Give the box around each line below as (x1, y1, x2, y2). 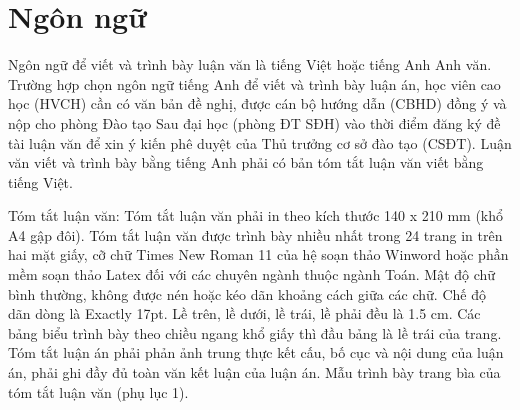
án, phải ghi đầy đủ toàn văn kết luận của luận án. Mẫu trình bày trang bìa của (8, 362, 501, 383)
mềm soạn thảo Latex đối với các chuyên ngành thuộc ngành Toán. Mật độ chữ (8, 264, 496, 285)
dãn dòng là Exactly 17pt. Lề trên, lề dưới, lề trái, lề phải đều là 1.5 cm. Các (8, 303, 481, 324)
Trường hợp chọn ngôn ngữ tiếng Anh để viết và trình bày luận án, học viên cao (8, 73, 501, 94)
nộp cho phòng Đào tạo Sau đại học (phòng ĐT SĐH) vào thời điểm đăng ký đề (8, 112, 501, 133)
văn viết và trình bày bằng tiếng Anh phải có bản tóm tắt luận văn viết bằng (8, 152, 484, 173)
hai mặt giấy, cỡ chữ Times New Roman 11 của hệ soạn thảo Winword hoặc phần (8, 244, 509, 265)
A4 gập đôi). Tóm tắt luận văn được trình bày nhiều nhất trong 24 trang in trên (8, 224, 503, 245)
